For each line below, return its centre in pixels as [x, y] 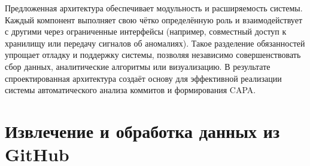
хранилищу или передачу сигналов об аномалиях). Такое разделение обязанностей [155, 43]
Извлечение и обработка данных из [142, 130]
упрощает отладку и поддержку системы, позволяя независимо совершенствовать [153, 55]
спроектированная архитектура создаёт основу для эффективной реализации [143, 78]
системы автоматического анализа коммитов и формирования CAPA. [130, 90]
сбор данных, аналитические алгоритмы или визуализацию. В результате [138, 66]
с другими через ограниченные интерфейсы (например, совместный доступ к [146, 31]
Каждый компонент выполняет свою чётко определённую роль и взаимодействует [154, 19]
